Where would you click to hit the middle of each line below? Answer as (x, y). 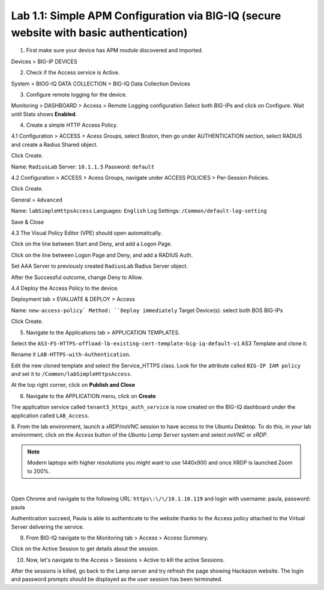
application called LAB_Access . (50, 416)
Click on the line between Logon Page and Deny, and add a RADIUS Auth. (102, 255)
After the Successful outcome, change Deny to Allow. (77, 277)
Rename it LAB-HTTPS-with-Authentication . (71, 354)
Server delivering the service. (47, 527)
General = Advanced (37, 200)
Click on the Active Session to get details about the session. (85, 549)
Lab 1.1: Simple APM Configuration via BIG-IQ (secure (146, 16)
